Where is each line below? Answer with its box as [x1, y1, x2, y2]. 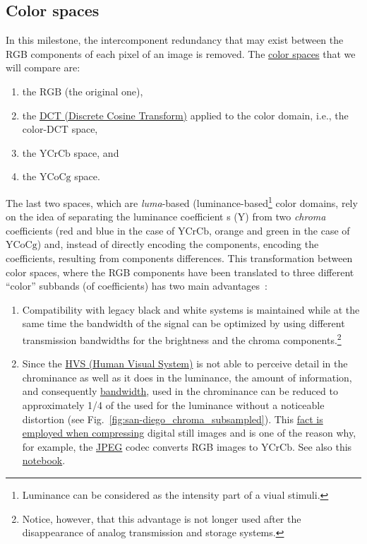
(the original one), [64, 83, 143, 98]
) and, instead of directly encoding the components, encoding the [37, 237, 319, 252]
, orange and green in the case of [209, 223, 350, 237]
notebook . [22, 453, 66, 468]
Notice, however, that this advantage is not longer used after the [22, 511, 301, 526]
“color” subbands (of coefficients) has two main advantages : [6, 278, 268, 293]
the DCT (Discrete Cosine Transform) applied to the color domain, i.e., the [22, 107, 349, 122]
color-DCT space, [22, 122, 98, 136]
